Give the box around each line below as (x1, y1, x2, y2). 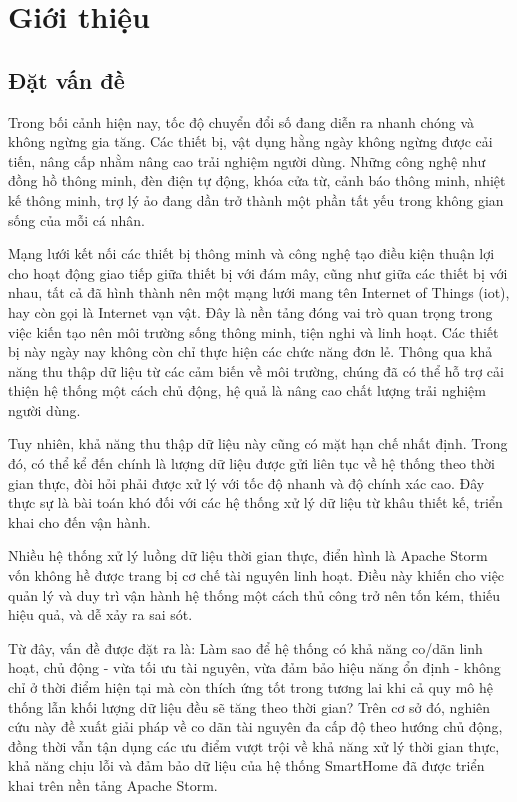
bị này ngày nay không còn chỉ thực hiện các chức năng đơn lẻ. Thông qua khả (8, 341, 493, 362)
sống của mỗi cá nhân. (8, 209, 145, 230)
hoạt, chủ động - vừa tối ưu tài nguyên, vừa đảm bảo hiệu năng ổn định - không (8, 657, 501, 678)
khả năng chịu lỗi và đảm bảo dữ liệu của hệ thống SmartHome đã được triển (8, 755, 485, 776)
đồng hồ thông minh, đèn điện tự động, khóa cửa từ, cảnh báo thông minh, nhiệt (8, 170, 506, 191)
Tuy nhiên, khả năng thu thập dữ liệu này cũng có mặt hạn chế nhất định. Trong (8, 433, 508, 454)
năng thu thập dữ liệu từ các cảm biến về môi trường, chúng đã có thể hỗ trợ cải (8, 360, 504, 381)
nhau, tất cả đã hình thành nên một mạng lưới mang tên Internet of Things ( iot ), (8, 282, 510, 303)
